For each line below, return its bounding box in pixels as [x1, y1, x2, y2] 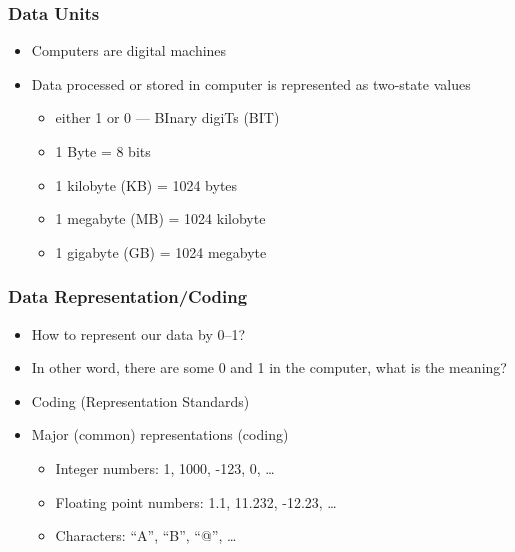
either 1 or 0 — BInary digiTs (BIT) [55, 107, 280, 128]
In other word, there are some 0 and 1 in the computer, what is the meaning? [31, 357, 507, 378]
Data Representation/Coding [8, 284, 248, 309]
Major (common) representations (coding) [31, 424, 289, 445]
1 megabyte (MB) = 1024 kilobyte [55, 208, 266, 229]
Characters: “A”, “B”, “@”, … [55, 525, 237, 546]
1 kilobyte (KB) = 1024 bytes [55, 174, 238, 195]
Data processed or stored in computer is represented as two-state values [31, 73, 471, 94]
